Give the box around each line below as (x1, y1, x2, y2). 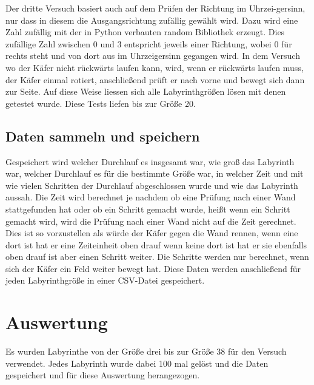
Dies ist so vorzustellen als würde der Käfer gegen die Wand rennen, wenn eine (5, 227, 298, 239)
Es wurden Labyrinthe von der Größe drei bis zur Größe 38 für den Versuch (5, 345, 287, 358)
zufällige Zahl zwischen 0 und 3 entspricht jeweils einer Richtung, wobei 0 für (5, 37, 292, 50)
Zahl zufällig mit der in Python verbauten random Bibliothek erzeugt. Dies (5, 26, 285, 38)
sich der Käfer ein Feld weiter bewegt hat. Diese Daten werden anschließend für (5, 262, 301, 274)
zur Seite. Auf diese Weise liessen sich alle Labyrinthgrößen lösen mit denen (5, 85, 286, 98)
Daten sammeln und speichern (5, 126, 200, 145)
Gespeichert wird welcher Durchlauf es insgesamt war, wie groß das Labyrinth (5, 155, 295, 168)
